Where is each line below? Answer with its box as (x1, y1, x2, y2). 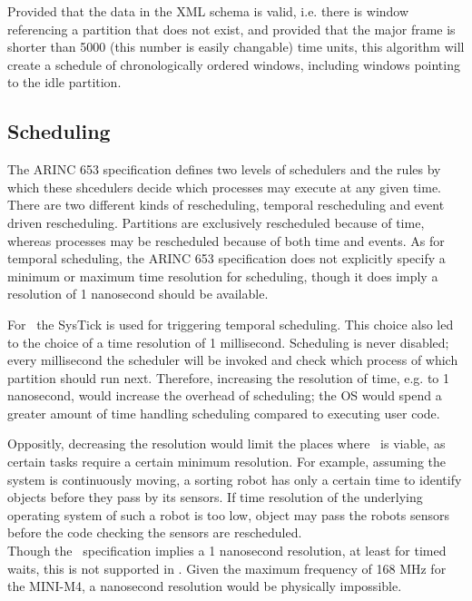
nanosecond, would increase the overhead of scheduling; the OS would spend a (7, 386, 442, 405)
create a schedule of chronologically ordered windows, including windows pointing (7, 54, 460, 74)
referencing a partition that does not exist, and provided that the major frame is (7, 19, 456, 38)
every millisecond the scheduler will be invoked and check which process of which (7, 350, 458, 369)
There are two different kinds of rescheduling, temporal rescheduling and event (7, 195, 445, 214)
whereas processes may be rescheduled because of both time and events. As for (7, 231, 445, 250)
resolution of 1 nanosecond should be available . (7, 284, 269, 303)
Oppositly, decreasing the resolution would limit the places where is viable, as (7, 434, 446, 453)
